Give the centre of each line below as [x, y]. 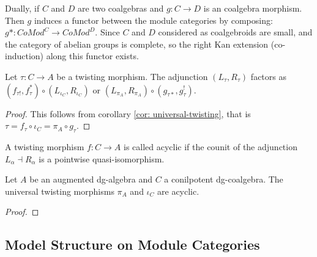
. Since [107, 32]
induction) [24, 56]
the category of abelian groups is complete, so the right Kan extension [137, 44]
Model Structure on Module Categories [132, 244]
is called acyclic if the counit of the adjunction [210, 146]
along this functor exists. [92, 56]
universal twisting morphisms [60, 191]
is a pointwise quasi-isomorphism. [102, 158]
